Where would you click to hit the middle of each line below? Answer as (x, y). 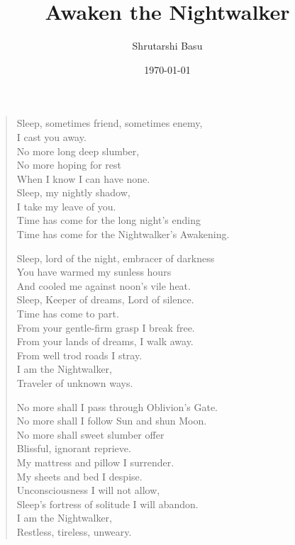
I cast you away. (51, 136)
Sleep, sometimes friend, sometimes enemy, (110, 123)
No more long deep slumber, (78, 151)
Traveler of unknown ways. (75, 383)
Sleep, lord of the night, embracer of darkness (116, 258)
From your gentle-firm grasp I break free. (106, 327)
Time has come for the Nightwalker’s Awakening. (123, 234)
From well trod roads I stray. (79, 355)
